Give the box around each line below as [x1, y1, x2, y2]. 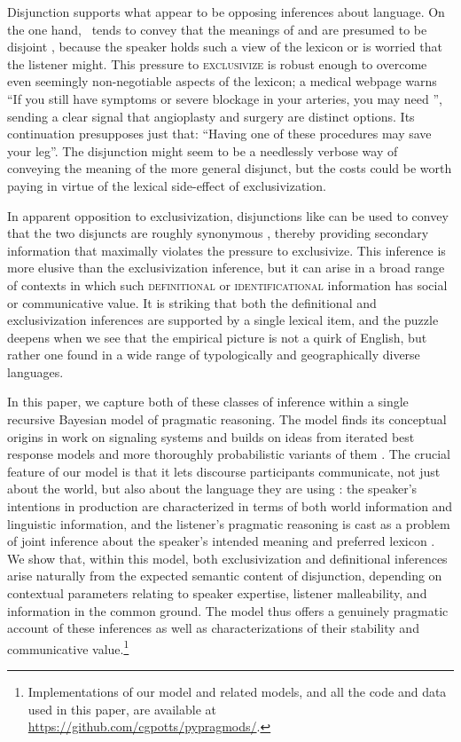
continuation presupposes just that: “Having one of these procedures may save [7, 124, 432, 143]
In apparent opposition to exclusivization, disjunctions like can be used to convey [7, 206, 449, 225]
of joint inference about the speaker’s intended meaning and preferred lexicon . [7, 532, 435, 550]
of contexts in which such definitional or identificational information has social [7, 275, 448, 294]
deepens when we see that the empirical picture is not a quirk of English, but [7, 328, 427, 346]
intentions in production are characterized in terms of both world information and [7, 497, 453, 516]
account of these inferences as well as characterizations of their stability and [7, 619, 419, 637]
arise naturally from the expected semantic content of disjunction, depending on [7, 566, 442, 585]
